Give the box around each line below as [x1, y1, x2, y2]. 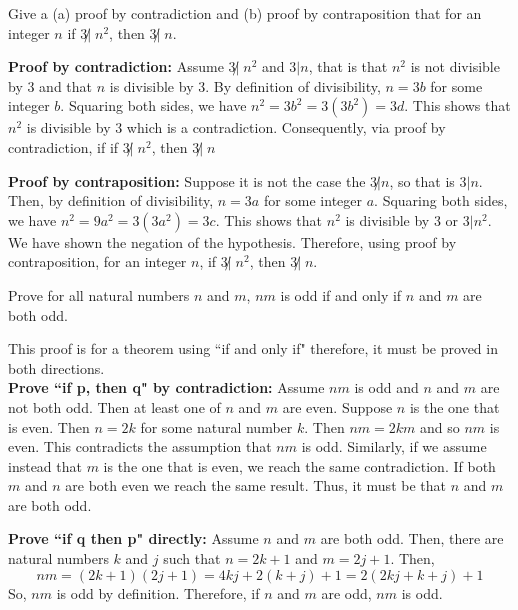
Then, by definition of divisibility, [8, 190, 214, 211]
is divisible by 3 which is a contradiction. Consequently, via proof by [26, 117, 446, 138]
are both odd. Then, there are [320, 528, 504, 549]
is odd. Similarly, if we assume [301, 436, 487, 457]
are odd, [321, 582, 372, 603]
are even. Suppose [282, 396, 393, 417]
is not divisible [410, 56, 500, 77]
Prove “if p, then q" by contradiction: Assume [8, 377, 325, 398]
